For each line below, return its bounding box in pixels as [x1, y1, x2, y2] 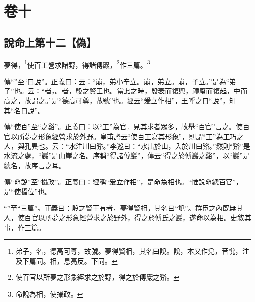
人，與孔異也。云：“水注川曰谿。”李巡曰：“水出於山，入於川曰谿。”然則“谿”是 [4, 141, 250, 151]
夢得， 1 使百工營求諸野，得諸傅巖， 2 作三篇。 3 [4, 58, 150, 70]
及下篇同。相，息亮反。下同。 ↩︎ [15, 255, 118, 266]
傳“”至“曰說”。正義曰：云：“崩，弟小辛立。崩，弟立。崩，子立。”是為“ [4, 76, 229, 86]
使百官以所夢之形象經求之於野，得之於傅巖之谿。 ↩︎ [15, 272, 179, 282]
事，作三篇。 [4, 222, 45, 232]
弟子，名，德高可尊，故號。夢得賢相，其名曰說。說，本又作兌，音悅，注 [15, 246, 249, 256]
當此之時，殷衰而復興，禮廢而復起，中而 [117, 86, 248, 96]
